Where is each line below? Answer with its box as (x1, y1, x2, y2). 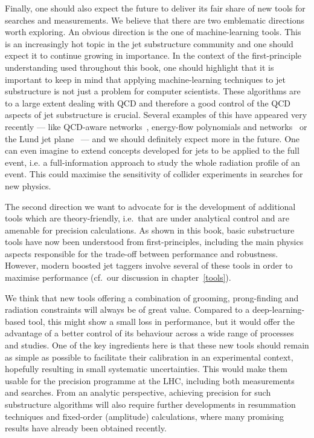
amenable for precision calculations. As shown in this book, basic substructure (5, 223, 295, 236)
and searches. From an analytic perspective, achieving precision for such (5, 386, 271, 399)
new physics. (5, 179, 51, 192)
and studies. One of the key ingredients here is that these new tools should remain (5, 339, 309, 351)
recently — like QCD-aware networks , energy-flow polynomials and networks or (5, 120, 307, 132)
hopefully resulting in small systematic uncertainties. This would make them (5, 362, 287, 375)
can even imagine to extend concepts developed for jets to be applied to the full (5, 144, 300, 157)
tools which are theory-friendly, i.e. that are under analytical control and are (5, 212, 289, 224)
